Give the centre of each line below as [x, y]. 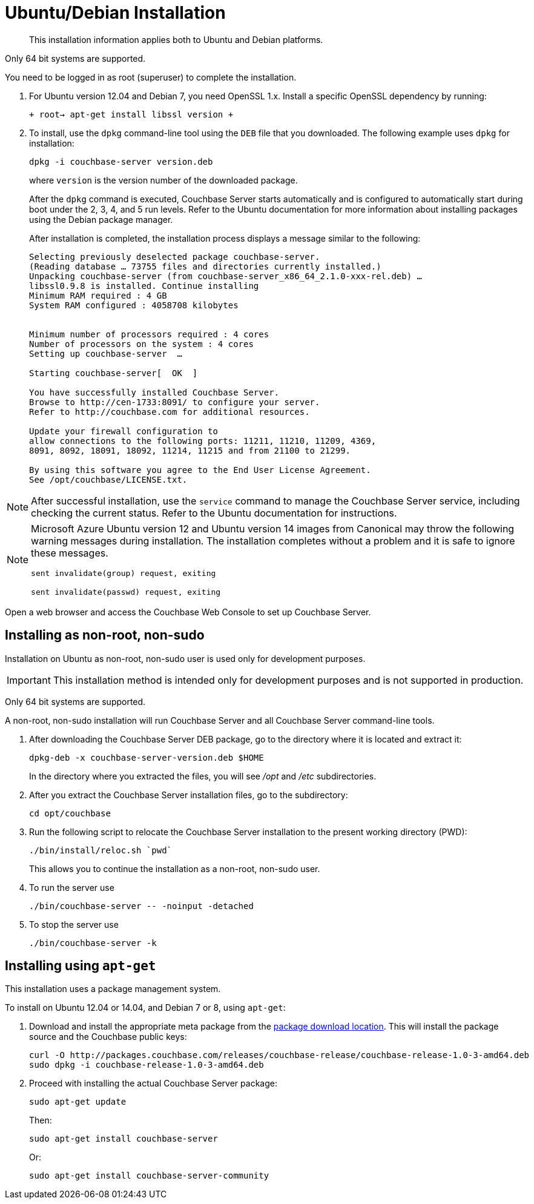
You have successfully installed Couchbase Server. [154, 392]
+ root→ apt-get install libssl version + [131, 114]
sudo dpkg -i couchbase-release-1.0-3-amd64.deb [147, 1065]
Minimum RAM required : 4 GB [98, 295]
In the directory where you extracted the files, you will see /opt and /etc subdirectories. [203, 776]
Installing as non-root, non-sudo [105, 635]
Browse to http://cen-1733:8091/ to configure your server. [175, 402]
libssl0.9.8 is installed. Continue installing [144, 286]
